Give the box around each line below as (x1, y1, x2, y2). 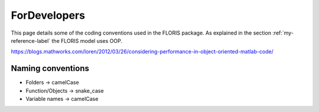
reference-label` (11, 37, 51, 44)
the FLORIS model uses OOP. (51, 37, 122, 44)
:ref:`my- (272, 29, 294, 36)
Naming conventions (11, 63, 90, 73)
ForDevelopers (11, 9, 86, 22)
